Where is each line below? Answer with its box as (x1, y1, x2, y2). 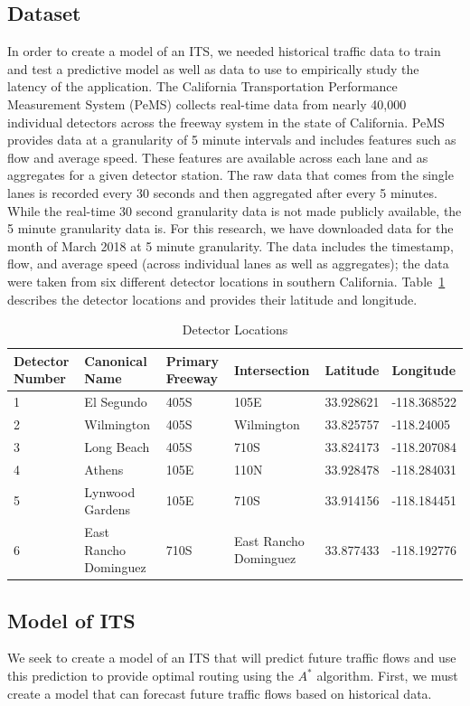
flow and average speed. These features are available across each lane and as (7, 147, 428, 166)
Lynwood (84, 482, 136, 501)
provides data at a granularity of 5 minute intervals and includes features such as (7, 130, 456, 149)
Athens (84, 459, 124, 478)
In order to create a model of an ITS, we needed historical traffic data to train (7, 42, 441, 61)
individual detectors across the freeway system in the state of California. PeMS (7, 112, 445, 131)
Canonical (84, 351, 147, 370)
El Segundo (84, 392, 147, 411)
